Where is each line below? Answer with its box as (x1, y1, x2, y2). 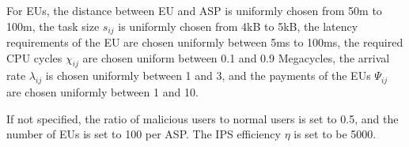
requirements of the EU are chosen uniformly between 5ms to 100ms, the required (6, 34, 403, 51)
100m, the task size (6, 17, 100, 34)
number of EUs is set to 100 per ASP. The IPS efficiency (6, 126, 281, 142)
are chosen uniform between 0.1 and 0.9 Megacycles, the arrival (82, 49, 390, 66)
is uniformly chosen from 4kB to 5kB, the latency (118, 17, 358, 34)
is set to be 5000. (293, 126, 377, 142)
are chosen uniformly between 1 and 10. (6, 84, 199, 100)
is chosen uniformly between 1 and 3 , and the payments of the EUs (45, 67, 371, 84)
